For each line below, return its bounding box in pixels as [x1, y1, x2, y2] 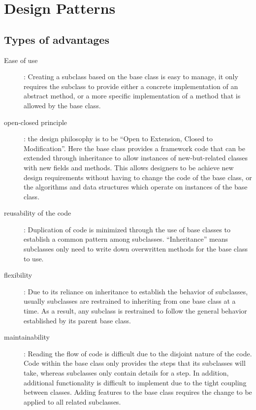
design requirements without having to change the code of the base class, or [24, 172, 252, 182]
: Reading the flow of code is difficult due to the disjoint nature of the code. [24, 348, 252, 358]
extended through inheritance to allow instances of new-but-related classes [24, 153, 248, 163]
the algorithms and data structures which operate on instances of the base [24, 182, 248, 192]
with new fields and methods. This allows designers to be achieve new [24, 162, 234, 172]
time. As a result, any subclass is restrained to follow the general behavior [24, 306, 247, 316]
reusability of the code [4, 208, 71, 218]
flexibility [4, 270, 32, 280]
